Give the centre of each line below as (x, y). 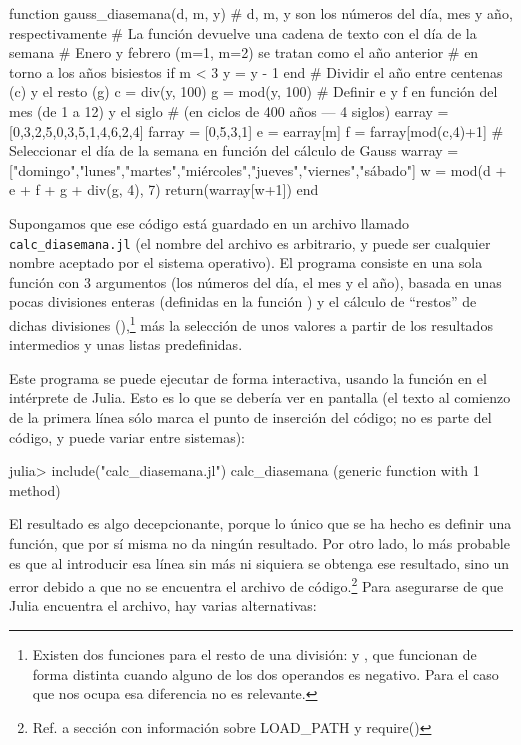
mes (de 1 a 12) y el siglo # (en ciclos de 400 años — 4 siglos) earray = (229, 110)
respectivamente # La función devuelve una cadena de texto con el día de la (243, 32)
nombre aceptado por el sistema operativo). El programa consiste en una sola (246, 262)
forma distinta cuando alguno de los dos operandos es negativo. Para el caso (265, 673)
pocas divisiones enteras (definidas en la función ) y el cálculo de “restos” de (243, 301)
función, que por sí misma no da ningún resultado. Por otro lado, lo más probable (259, 542)
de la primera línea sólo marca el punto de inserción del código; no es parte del (250, 417)
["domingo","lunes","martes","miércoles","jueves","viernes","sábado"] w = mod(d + (258, 169)
